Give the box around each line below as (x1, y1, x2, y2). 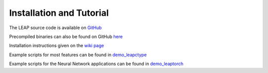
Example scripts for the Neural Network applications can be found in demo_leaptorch (9, 61, 184, 67)
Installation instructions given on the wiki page (9, 42, 104, 49)
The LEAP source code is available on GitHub (9, 25, 102, 31)
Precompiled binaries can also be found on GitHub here (9, 34, 123, 39)
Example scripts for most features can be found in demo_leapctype (9, 52, 147, 58)
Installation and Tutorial (9, 7, 109, 18)
